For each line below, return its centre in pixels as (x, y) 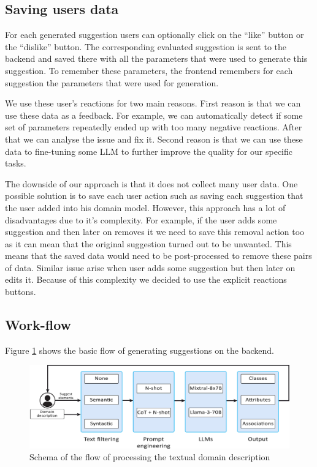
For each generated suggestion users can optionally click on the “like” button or (155, 35)
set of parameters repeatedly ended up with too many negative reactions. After (154, 127)
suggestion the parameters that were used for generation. (112, 82)
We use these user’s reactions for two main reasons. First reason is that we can (153, 103)
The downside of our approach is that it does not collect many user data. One (151, 183)
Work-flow (38, 325)
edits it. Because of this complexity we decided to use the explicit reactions (146, 279)
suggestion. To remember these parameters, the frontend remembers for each (149, 70)
